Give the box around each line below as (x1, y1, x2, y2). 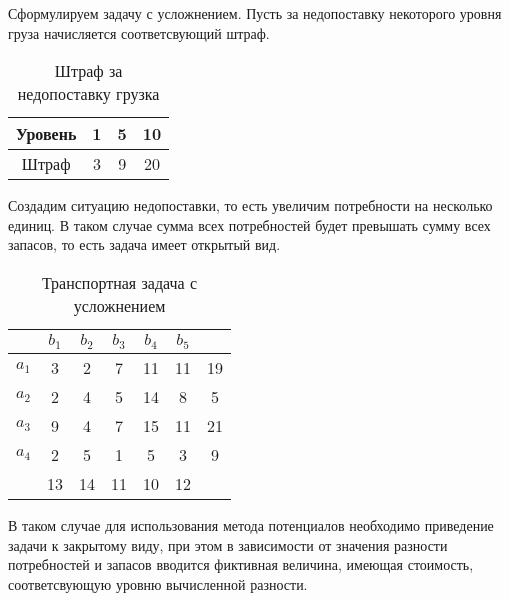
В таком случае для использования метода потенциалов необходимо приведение (8, 514, 494, 535)
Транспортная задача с (41, 270, 198, 294)
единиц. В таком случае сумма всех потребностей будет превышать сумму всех (8, 214, 491, 235)
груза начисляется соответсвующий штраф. (8, 22, 270, 43)
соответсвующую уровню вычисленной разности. (8, 573, 308, 594)
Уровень (16, 122, 77, 146)
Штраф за (54, 59, 123, 83)
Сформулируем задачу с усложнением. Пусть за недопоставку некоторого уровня (8, 3, 502, 23)
